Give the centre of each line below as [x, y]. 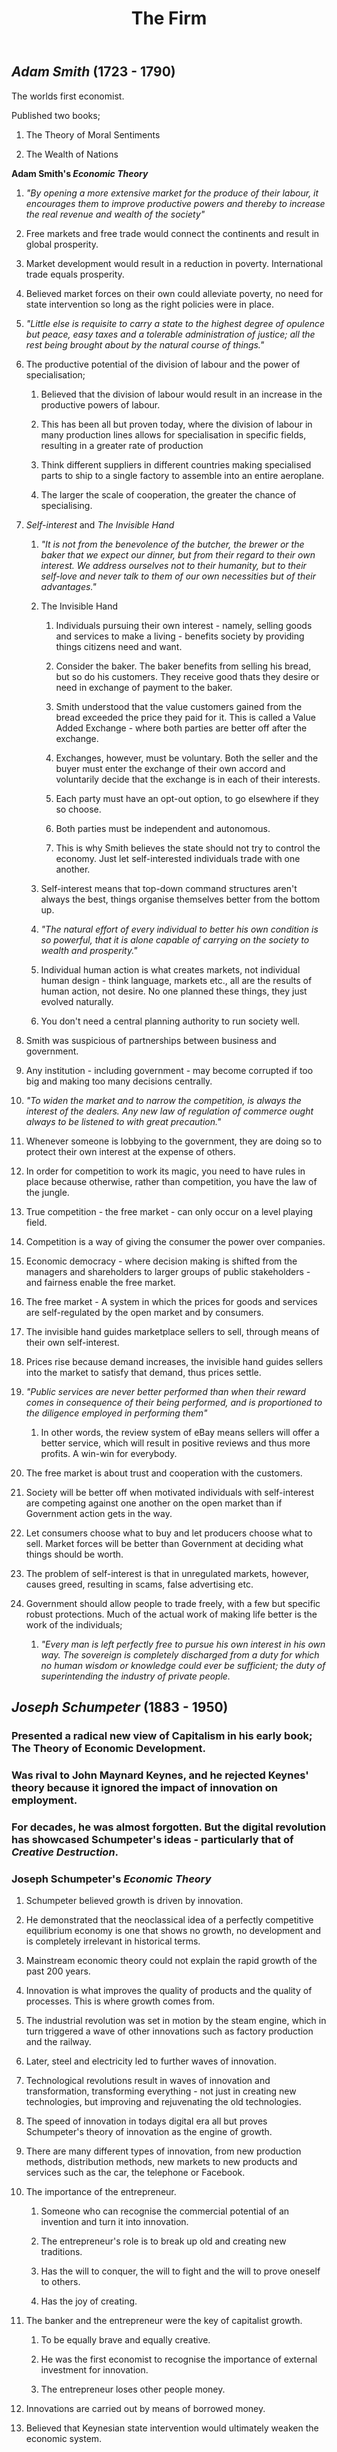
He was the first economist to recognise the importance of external [179, 2359]
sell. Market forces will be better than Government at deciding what [164, 1543]
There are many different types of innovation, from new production [163, 2151]
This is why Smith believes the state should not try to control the [188, 848]
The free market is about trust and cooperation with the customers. [164, 1473]
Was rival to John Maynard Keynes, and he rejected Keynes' [160, 1775]
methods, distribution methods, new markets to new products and [161, 2162]
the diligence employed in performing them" [116, 1413]
